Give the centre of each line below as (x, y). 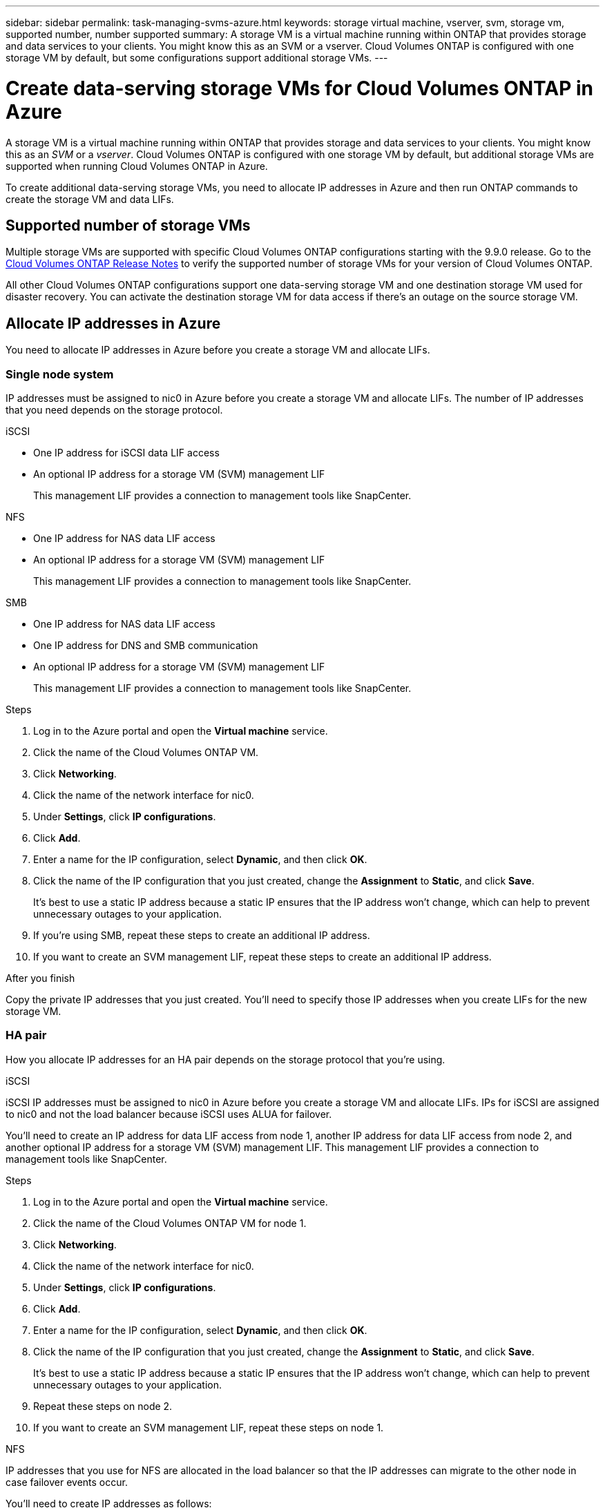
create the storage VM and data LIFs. (90, 199)
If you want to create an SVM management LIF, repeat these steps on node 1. (209, 1427)
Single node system (60, 374)
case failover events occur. (67, 1482)
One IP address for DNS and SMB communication (146, 645)
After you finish (40, 978)
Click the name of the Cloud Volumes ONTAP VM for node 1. (170, 1223)
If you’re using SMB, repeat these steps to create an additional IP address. (202, 935)
